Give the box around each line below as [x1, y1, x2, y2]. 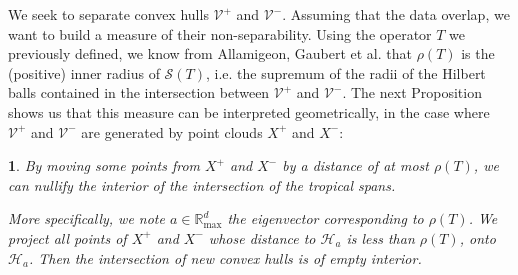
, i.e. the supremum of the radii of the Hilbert [206, 62, 486, 83]
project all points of [8, 227, 127, 248]
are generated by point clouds [81, 121, 263, 142]
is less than [346, 227, 415, 248]
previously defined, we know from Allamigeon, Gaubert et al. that [8, 43, 412, 64]
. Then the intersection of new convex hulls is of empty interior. [28, 247, 422, 268]
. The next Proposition [342, 82, 482, 103]
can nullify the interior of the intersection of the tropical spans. [8, 174, 396, 195]
